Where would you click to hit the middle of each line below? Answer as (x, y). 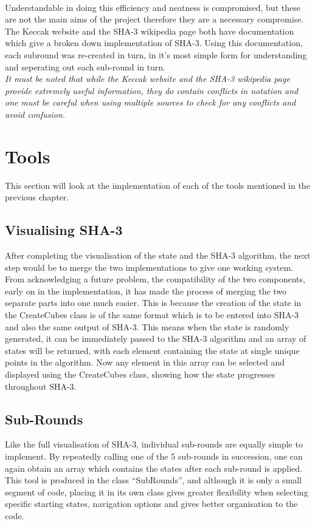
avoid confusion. (35, 114)
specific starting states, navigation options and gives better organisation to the (151, 504)
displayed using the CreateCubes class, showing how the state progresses (140, 374)
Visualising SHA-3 (64, 230)
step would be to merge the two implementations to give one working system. (149, 267)
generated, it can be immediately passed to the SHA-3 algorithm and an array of (156, 339)
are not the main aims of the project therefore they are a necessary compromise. (154, 19)
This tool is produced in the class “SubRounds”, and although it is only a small (154, 480)
